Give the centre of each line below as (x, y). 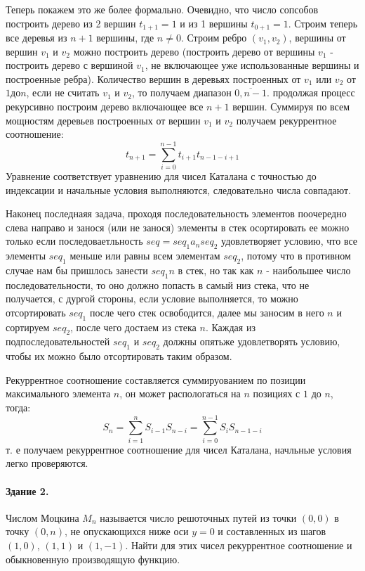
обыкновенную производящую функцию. (93, 559)
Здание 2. (27, 490)
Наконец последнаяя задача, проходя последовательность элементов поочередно (176, 213)
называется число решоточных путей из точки (198, 517)
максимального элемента (58, 393)
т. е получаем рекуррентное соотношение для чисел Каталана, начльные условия (179, 449)
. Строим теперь (323, 23)
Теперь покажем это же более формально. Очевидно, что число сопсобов (162, 9)
